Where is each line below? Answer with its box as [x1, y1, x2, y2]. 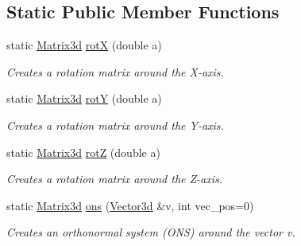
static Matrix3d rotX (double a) [6, 37, 162, 53]
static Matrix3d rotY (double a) [6, 90, 162, 107]
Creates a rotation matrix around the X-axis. [6, 63, 224, 80]
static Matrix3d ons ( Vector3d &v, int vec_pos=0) [6, 197, 254, 213]
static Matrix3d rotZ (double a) [6, 143, 160, 160]
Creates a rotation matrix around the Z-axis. [6, 170, 223, 187]
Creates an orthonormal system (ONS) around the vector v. [6, 224, 295, 240]
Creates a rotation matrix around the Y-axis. [6, 116, 224, 133]
